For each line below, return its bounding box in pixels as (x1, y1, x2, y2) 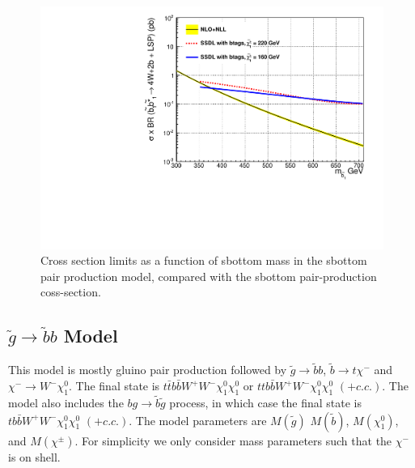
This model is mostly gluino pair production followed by (8, 361, 287, 378)
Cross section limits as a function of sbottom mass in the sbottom (40, 252, 367, 269)
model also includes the (8, 394, 124, 411)
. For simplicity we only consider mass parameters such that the (74, 432, 392, 449)
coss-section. (40, 283, 101, 300)
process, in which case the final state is (169, 394, 362, 411)
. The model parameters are (129, 411, 267, 428)
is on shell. (8, 448, 61, 465)
